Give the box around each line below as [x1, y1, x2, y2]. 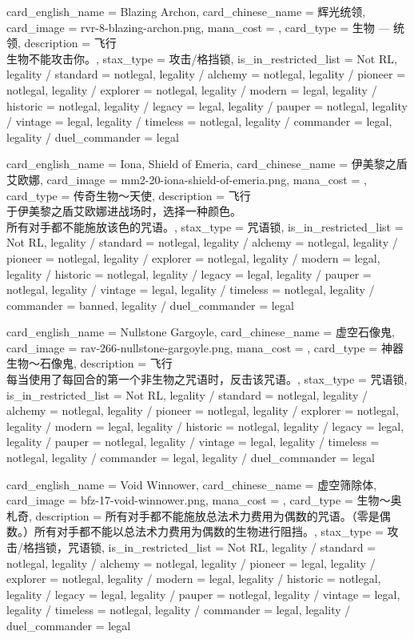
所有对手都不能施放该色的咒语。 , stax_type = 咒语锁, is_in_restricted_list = [6, 218, 404, 235]
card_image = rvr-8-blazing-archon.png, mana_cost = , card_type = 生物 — [6, 18, 390, 35]
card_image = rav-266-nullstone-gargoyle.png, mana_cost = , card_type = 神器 [6, 339, 404, 356]
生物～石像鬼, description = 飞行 [6, 355, 173, 372]
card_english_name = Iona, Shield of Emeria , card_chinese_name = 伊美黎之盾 [6, 155, 408, 172]
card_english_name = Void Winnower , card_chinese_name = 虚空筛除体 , [6, 476, 377, 492]
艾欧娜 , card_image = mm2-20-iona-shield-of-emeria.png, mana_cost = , [6, 171, 367, 187]
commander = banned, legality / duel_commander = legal [6, 296, 294, 313]
